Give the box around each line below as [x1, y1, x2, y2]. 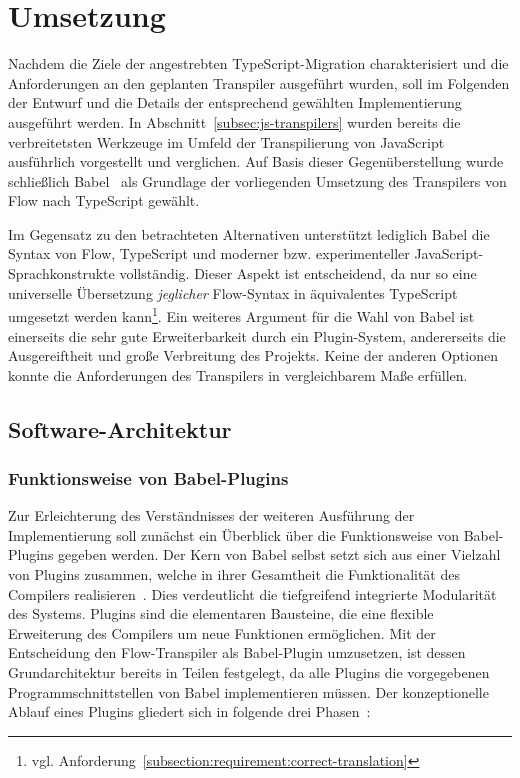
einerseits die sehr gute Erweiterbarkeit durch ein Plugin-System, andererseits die [8, 325, 506, 346]
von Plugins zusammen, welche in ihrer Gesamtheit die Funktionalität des [8, 564, 460, 585]
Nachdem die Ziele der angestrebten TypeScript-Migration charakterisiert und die [8, 53, 509, 74]
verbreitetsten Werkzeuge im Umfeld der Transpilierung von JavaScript [8, 131, 445, 152]
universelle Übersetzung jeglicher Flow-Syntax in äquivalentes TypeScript [8, 282, 458, 303]
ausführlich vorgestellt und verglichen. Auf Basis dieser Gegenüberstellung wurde [8, 151, 504, 172]
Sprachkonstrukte [8, 263, 115, 284]
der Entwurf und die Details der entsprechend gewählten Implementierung [8, 92, 462, 113]
